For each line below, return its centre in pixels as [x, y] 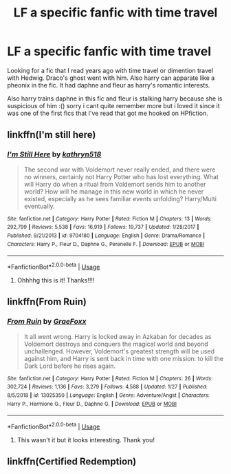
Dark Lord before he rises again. [69, 366]
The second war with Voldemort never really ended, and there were [120, 169]
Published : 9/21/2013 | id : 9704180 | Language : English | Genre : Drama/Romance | [106, 236]
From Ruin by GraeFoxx [47, 322]
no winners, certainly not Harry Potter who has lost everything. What [121, 176]
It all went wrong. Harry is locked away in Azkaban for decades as [118, 336]
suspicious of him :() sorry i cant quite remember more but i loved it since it [113, 105]
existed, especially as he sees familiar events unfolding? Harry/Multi [120, 198]
